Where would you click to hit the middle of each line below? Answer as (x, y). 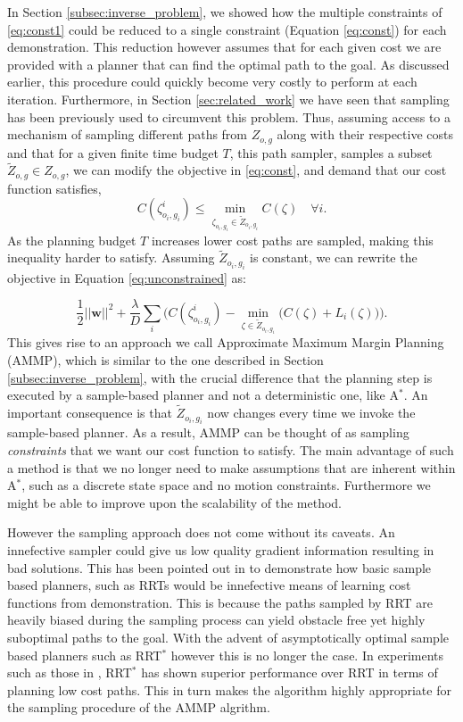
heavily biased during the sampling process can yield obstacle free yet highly (216, 620)
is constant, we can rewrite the (334, 257)
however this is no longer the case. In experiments (307, 655)
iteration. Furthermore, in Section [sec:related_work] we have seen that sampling (228, 99)
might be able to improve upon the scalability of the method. (175, 502)
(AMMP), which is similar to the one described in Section (165, 360)
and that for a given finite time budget (113, 152)
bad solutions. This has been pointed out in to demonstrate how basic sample (219, 567)
